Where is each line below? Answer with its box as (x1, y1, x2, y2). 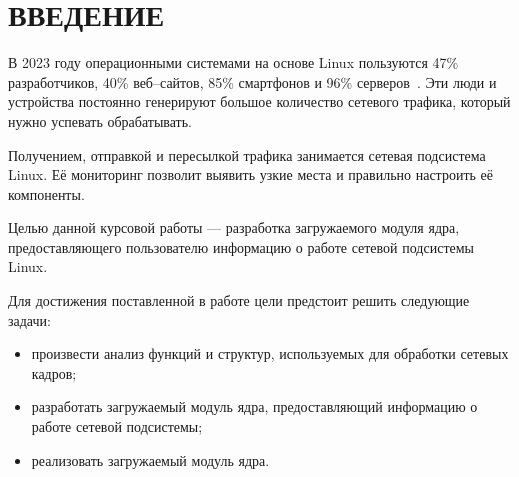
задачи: (8, 309, 51, 330)
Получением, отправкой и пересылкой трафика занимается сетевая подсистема (8, 144, 486, 165)
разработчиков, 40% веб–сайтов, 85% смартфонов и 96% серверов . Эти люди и (8, 71, 497, 92)
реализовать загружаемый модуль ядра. (31, 449, 270, 470)
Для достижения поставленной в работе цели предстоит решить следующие (8, 290, 470, 311)
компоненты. (8, 183, 85, 204)
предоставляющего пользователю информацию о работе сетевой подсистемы (8, 236, 474, 257)
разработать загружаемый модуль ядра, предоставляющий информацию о (31, 396, 478, 417)
